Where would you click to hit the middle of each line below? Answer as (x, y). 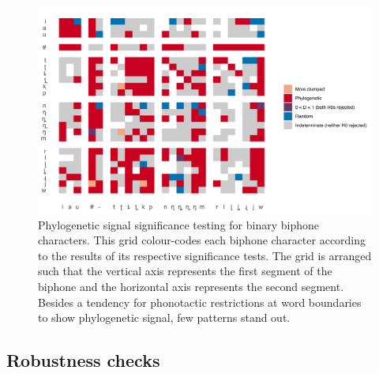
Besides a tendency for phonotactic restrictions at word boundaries (200, 302)
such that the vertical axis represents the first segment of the (185, 271)
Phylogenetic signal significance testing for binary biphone (178, 224)
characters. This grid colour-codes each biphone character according (202, 240)
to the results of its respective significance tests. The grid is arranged (205, 255)
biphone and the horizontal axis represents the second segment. (191, 287)
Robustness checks (83, 360)
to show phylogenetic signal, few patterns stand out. (164, 317)
